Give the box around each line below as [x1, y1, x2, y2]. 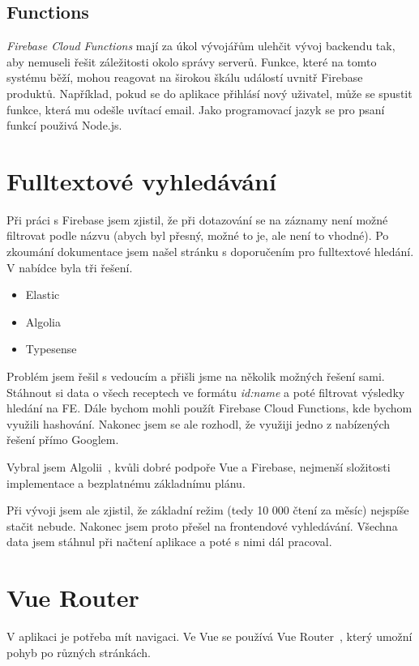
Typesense [25, 340, 77, 357]
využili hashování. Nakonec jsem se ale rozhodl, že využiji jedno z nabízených [6, 415, 391, 432]
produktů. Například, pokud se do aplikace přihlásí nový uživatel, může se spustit [6, 84, 413, 101]
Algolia [25, 313, 61, 330]
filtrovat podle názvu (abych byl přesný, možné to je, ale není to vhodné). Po [6, 227, 389, 244]
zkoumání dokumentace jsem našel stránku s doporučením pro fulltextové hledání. [6, 243, 414, 260]
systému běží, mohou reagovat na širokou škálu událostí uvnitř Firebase [6, 69, 363, 86]
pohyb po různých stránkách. [6, 643, 151, 660]
